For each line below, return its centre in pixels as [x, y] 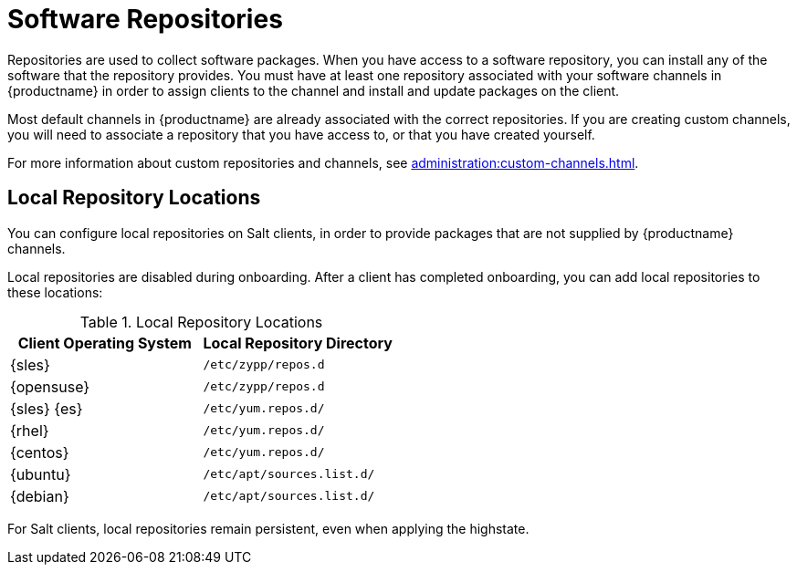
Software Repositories [145, 19]
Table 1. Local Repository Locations [201, 322]
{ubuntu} [41, 474]
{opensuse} [50, 386]
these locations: [55, 292]
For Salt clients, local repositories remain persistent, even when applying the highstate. [268, 528]
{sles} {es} [47, 408]
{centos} [40, 452]
